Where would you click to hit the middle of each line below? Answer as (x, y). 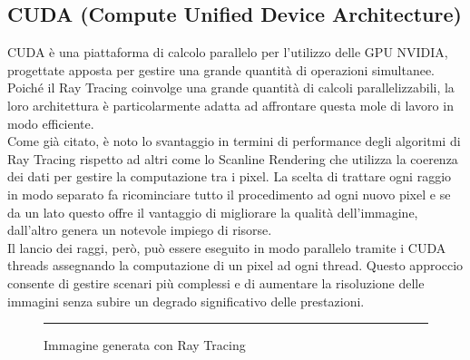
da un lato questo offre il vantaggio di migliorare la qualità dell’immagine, (213, 212)
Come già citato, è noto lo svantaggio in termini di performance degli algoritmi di (234, 141)
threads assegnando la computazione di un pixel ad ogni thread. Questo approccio (235, 265)
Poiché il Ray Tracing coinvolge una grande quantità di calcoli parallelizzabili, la (231, 88)
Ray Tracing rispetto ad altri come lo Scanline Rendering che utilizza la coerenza (233, 158)
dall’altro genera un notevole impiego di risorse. (140, 230)
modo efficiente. (51, 123)
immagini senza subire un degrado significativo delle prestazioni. (186, 301)
